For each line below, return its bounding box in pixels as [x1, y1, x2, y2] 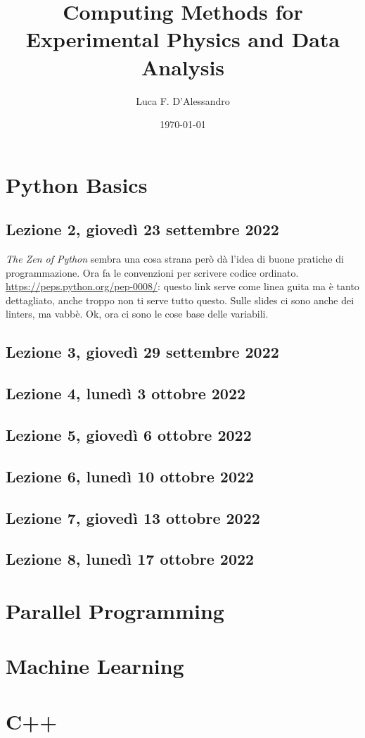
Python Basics [6, 170, 148, 199]
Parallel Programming [6, 596, 224, 625]
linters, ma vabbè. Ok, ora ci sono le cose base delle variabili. [6, 306, 269, 321]
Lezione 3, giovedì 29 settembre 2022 [6, 341, 279, 363]
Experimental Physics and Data [25, 25, 340, 54]
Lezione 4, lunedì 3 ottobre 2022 [6, 382, 246, 404]
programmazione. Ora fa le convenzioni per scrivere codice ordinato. [6, 265, 299, 280]
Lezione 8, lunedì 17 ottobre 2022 [6, 548, 255, 570]
